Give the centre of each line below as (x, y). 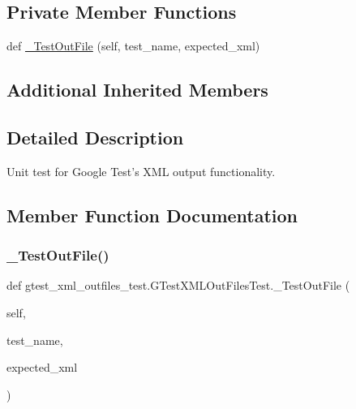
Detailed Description (95, 137)
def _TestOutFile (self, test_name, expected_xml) (133, 46)
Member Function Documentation (152, 215)
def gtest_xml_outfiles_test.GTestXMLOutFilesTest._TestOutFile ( (178, 285)
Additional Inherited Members (137, 90)
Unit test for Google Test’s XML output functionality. (141, 171)
